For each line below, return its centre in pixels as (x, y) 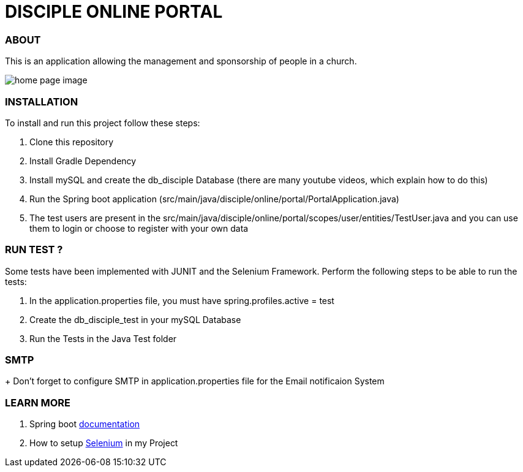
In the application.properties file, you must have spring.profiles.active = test (182, 300)
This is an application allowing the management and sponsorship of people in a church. (181, 61)
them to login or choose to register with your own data (139, 228)
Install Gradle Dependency (83, 161)
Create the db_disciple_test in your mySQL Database (135, 319)
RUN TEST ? (34, 250)
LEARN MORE (38, 402)
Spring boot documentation (85, 424)
